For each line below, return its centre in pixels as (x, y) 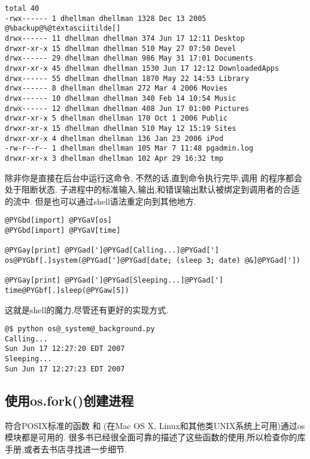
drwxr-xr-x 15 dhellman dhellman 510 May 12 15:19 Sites (121, 128)
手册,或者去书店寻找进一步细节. (66, 448)
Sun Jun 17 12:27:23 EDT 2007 (65, 369)
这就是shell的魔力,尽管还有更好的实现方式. (87, 309)
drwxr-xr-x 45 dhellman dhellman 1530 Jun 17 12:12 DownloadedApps (142, 68)
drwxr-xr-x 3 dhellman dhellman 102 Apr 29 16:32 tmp (114, 158)
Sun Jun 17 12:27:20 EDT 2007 (65, 349)
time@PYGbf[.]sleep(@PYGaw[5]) (67, 290)
